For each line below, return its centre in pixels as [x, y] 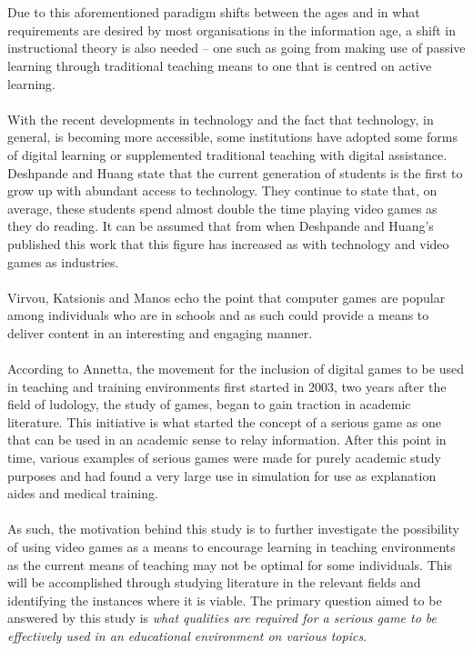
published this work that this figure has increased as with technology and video [228, 243]
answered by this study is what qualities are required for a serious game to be [222, 618]
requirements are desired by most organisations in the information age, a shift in [232, 30]
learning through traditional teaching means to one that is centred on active [220, 65]
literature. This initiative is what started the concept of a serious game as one [224, 421]
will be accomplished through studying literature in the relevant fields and [214, 582]
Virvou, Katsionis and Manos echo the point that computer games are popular [226, 297]
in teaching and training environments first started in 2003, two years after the [227, 386]
